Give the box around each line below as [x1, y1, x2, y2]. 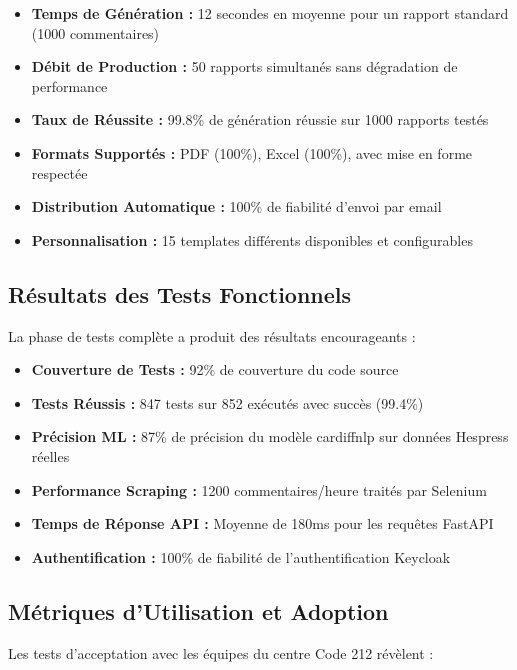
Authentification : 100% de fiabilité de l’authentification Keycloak [31, 546, 451, 567]
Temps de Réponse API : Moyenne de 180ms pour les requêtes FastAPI [31, 513, 494, 534]
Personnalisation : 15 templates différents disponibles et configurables [31, 229, 473, 250]
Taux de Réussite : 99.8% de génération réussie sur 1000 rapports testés [31, 109, 489, 130]
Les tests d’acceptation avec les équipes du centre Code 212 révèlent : [8, 642, 434, 663]
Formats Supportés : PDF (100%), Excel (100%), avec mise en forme [31, 142, 473, 163]
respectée [31, 162, 88, 183]
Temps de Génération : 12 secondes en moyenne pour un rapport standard [31, 3, 509, 23]
